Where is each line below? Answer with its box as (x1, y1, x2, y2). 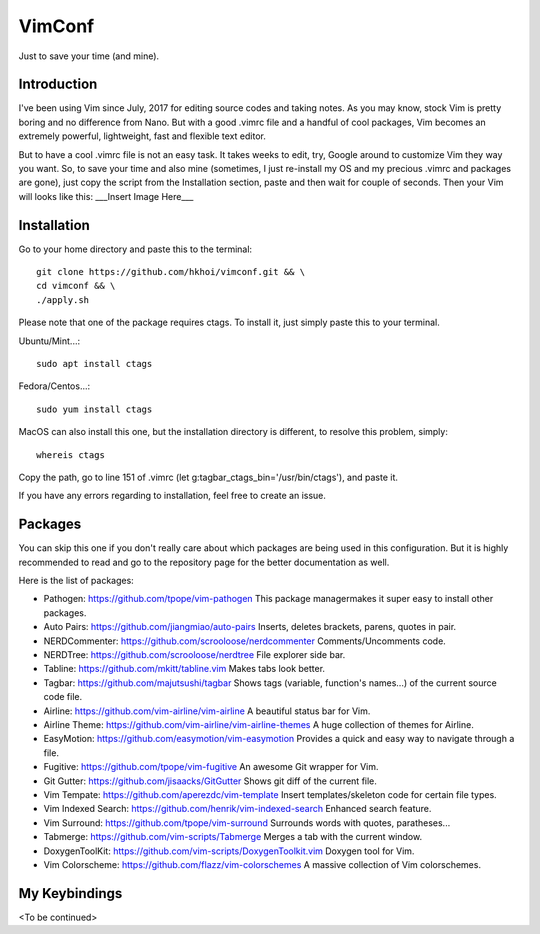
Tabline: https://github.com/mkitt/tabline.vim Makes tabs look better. (43, 663, 325, 675)
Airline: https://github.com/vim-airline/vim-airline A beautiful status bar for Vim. (43, 705, 371, 717)
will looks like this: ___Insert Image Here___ (18, 190, 194, 202)
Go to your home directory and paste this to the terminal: (18, 243, 253, 255)
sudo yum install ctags (36, 403, 153, 415)
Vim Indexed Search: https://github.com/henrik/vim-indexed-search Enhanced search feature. (43, 803, 432, 815)
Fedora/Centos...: (18, 380, 91, 392)
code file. (43, 691, 83, 703)
